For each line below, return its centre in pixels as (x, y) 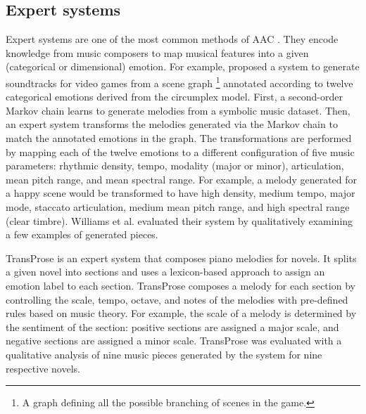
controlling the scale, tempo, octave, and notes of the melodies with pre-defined (177, 299)
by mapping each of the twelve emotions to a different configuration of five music (180, 151)
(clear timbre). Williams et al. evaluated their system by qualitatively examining (179, 220)
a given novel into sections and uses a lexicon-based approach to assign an (165, 272)
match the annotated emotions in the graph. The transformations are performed (179, 138)
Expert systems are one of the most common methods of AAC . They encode (172, 39)
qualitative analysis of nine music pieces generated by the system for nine (164, 354)
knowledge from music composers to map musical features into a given (157, 52)
